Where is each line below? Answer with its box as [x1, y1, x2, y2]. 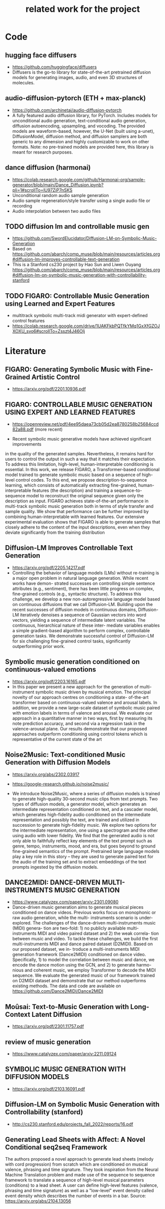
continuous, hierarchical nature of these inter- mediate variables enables [12, 622, 160, 628]
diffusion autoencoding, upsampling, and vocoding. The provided [12, 122, 145, 129]
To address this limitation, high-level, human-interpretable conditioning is [5, 461, 154, 467]
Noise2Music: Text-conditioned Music [5, 751, 126, 759]
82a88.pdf [12, 426, 34, 433]
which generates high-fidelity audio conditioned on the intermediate [12, 811, 151, 817]
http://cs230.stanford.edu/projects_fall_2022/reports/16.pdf [12, 1121, 133, 1127]
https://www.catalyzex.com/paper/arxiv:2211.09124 [12, 1050, 117, 1056]
